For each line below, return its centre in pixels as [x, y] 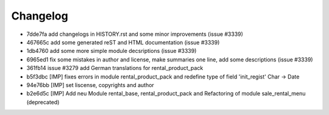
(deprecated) [43, 102]
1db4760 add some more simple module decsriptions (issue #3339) [111, 51]
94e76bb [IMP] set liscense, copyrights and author [90, 85]
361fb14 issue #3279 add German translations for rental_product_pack [115, 68]
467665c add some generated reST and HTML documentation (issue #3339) [123, 42]
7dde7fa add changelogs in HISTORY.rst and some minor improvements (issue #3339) [135, 34]
